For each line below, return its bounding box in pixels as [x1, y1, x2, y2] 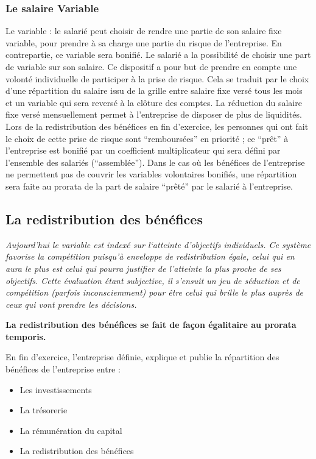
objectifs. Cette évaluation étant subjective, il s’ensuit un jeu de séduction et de [5, 274, 300, 286]
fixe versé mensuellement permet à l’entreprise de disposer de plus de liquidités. [5, 108, 302, 121]
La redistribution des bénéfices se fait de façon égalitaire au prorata [5, 318, 297, 331]
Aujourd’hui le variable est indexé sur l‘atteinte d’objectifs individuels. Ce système [5, 238, 311, 251]
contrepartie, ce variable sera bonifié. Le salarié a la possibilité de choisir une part [5, 48, 311, 61]
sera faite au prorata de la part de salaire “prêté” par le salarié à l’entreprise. [5, 179, 293, 192]
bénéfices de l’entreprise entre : [5, 363, 121, 375]
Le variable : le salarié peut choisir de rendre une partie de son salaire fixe [5, 24, 282, 37]
